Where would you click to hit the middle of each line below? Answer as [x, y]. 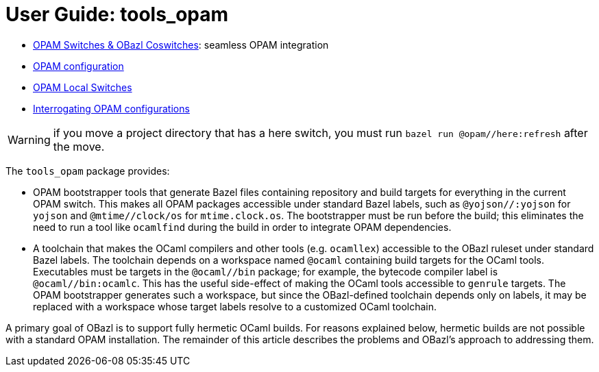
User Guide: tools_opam [117, 14]
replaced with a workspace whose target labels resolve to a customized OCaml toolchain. [235, 306]
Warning [29, 139]
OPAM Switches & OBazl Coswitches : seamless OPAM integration [181, 45]
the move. [79, 146]
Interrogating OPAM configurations [111, 108]
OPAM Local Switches [83, 87]
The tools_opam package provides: [88, 171]
